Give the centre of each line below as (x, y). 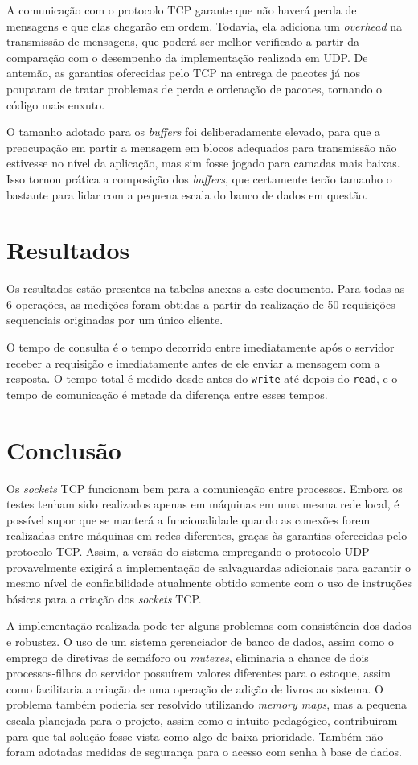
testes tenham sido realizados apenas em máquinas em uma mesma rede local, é (203, 504)
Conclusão (64, 449)
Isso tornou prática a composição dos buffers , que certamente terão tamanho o (199, 178)
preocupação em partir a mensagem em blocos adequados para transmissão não (202, 147)
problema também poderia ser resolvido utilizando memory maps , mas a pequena (207, 704)
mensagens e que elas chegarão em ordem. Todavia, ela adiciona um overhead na (205, 25)
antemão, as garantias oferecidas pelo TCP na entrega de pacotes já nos (184, 73)
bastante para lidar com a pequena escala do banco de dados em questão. (187, 194)
